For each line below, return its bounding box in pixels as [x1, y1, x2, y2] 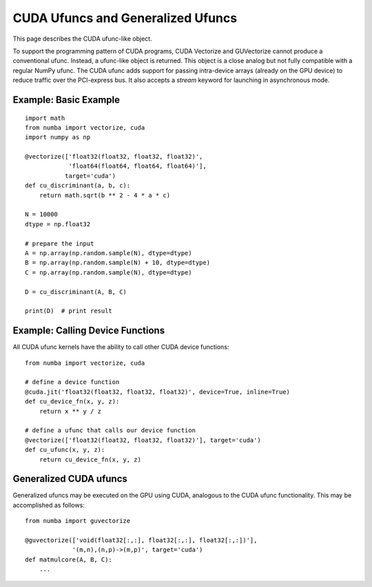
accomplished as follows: [12, 501, 85, 509]
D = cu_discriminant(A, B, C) [25, 288, 127, 296]
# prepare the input [25, 239, 94, 248]
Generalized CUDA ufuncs [12, 473, 127, 485]
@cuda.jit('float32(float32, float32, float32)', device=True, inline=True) [25, 388, 291, 396]
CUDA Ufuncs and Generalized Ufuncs [12, 10, 238, 26]
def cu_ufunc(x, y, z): [25, 446, 105, 454]
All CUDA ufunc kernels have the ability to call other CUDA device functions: [12, 343, 229, 351]
